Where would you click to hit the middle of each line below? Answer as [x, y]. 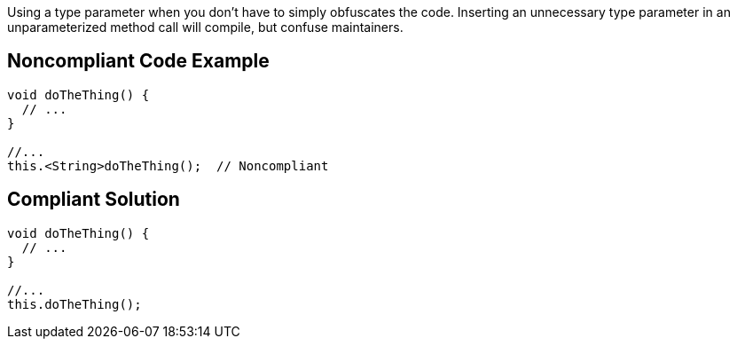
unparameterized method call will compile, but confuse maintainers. [205, 27]
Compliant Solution [94, 200]
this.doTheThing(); [74, 304]
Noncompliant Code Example [138, 61]
